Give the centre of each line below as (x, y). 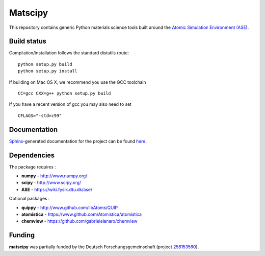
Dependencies (32, 155)
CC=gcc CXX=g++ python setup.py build (65, 93)
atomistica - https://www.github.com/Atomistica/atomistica (81, 214)
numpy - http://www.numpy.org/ (54, 176)
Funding (22, 235)
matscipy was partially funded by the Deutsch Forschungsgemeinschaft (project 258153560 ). (104, 247)
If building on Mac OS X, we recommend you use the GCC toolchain (78, 82)
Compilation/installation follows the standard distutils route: (69, 53)
